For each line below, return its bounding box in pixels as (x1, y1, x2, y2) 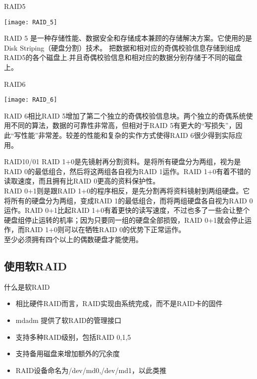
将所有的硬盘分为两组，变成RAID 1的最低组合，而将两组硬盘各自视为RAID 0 (4, 195, 253, 205)
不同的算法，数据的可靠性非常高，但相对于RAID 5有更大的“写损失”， (10, 120, 236, 130)
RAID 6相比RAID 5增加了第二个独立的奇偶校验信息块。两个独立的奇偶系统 (4, 110, 246, 121)
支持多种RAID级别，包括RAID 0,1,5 (15, 331, 131, 342)
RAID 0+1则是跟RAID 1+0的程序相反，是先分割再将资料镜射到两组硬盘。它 (4, 186, 250, 196)
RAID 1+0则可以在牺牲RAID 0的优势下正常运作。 (24, 224, 186, 235)
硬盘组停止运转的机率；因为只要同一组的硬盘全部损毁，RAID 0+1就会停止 (4, 214, 245, 225)
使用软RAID (4, 258, 67, 273)
